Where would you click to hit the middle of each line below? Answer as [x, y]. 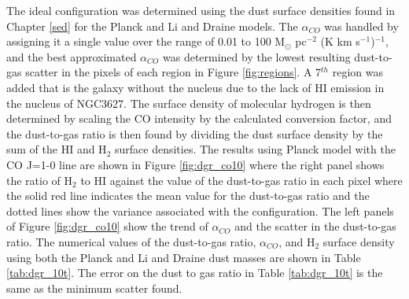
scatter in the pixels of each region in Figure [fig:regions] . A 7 [173, 72]
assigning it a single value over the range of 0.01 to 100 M [146, 41]
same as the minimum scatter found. [94, 288]
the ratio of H [40, 180]
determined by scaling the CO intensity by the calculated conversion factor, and [199, 118]
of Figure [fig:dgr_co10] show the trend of [107, 226]
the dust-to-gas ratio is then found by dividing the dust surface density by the [195, 133]
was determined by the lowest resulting [256, 56]
